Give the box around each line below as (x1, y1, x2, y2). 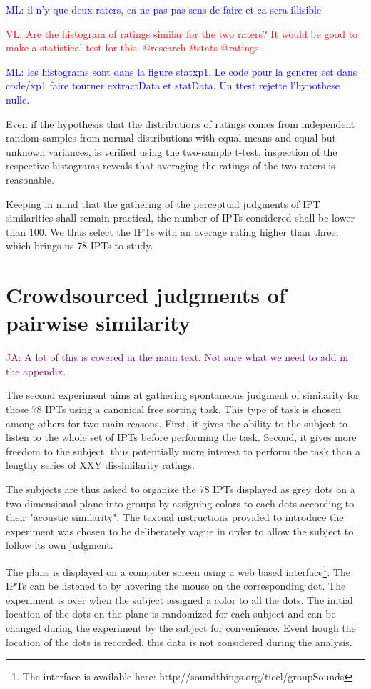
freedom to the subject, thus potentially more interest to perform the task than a (6, 443, 361, 458)
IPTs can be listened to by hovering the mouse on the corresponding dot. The (6, 578, 346, 593)
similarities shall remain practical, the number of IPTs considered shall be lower (6, 210, 355, 225)
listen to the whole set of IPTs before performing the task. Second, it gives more (6, 430, 357, 445)
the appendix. (6, 363, 66, 378)
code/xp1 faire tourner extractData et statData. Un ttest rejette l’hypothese (6, 78, 340, 93)
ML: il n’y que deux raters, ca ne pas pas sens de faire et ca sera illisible (6, 2, 322, 16)
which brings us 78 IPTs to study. (6, 238, 153, 253)
